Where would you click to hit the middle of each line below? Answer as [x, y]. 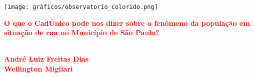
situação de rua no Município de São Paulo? [82, 33]
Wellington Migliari [38, 69]
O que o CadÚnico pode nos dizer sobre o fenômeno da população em [127, 23]
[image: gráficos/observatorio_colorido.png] [81, 7]
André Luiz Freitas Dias [46, 59]
